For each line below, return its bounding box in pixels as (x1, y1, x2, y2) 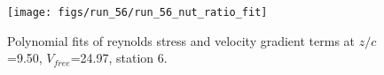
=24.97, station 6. (70, 49, 168, 67)
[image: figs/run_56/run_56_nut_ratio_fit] (7, 6, 268, 19)
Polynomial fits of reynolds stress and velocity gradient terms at (7, 31, 356, 49)
